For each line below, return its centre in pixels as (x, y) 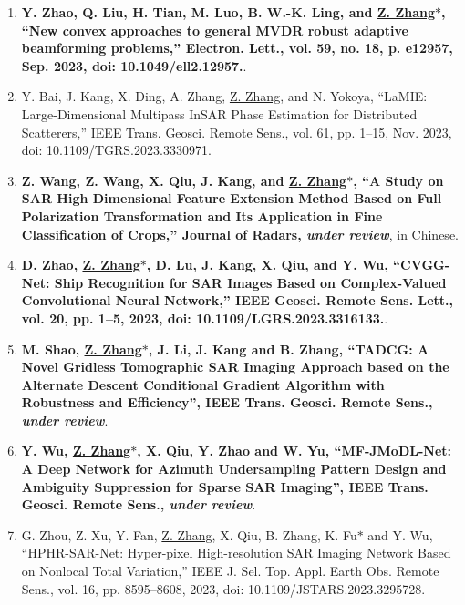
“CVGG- (422, 265)
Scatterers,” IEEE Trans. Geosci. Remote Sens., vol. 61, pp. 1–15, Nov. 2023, (237, 132)
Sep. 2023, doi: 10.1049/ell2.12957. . (134, 65)
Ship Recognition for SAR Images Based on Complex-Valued (250, 282)
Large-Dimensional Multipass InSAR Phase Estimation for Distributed (219, 113)
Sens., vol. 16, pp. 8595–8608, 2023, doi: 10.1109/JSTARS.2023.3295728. (223, 588)
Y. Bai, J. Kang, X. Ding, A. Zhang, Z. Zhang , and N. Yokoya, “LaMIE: (224, 96)
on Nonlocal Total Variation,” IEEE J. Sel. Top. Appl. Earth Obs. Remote (230, 571)
